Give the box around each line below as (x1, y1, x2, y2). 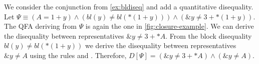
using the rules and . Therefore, (30, 50, 127, 60)
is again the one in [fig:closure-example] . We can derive (85, 21, 254, 31)
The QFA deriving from (4, 21, 77, 31)
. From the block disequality (165, 30, 252, 41)
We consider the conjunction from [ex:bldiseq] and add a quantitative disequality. (4, 1, 253, 11)
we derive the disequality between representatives (85, 40, 236, 51)
